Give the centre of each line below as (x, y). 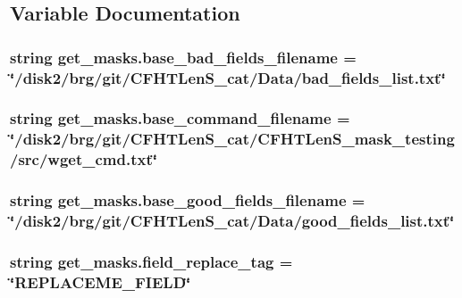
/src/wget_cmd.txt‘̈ (84, 159)
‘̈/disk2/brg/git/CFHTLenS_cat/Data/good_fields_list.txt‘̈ (232, 221)
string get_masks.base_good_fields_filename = (188, 200)
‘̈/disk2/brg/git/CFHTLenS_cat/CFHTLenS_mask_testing (232, 139)
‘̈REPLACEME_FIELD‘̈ (101, 281)
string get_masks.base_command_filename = (180, 118)
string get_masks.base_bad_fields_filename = (183, 57)
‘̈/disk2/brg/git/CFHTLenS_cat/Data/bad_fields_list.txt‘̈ (228, 77)
